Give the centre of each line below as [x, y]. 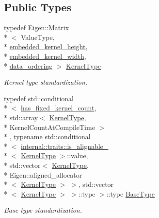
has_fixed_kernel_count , [59, 108]
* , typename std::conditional [47, 136]
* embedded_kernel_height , [46, 46]
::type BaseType [131, 193]
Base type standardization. [43, 210]
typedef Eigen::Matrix [37, 27]
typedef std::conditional [39, 98]
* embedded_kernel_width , [45, 56]
